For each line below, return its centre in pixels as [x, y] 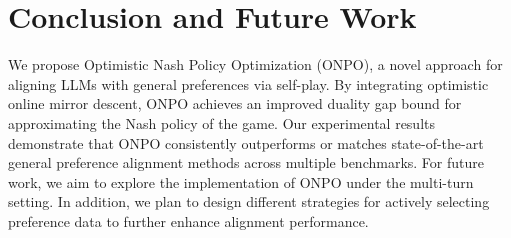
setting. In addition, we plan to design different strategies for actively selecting [249, 201]
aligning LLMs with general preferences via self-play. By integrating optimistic [248, 83]
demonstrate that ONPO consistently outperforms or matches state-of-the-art [246, 142]
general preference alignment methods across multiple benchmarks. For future [246, 162]
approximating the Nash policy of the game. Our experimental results [222, 122]
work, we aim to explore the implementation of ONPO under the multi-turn [241, 181]
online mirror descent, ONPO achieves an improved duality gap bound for [235, 103]
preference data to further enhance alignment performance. [188, 220]
